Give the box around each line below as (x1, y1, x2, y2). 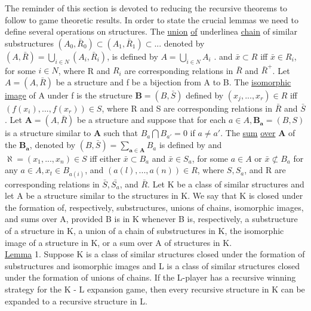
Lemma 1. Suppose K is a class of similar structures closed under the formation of (5, 248, 305, 260)
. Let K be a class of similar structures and (147, 177, 304, 190)
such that (103, 127, 138, 139)
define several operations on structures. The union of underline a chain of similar (5, 25, 297, 38)
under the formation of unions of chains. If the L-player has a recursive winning (5, 271, 296, 284)
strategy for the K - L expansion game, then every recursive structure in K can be (5, 283, 305, 295)
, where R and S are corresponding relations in (101, 101, 273, 114)
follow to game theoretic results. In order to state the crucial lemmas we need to (5, 13, 298, 26)
